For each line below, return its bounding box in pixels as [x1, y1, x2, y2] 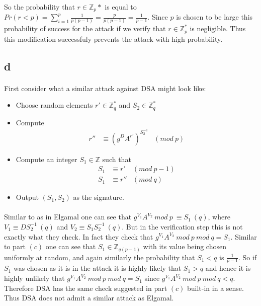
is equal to [105, 1, 137, 12]
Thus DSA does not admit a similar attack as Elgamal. [4, 292, 174, 303]
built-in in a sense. [187, 282, 244, 293]
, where [208, 211, 230, 222]
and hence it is [205, 263, 251, 273]
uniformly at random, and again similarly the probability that [4, 252, 195, 262]
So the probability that [4, 1, 75, 12]
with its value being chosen [143, 241, 226, 252]
